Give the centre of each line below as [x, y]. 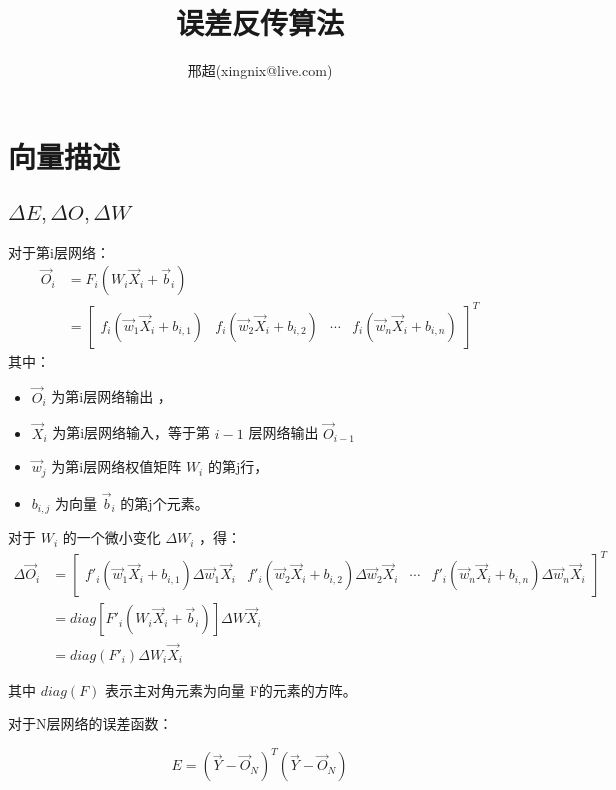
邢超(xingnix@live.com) [260, 70]
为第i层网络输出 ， [111, 396]
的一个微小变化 [111, 537]
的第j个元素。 [164, 502]
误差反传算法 [259, 22]
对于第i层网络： [59, 251]
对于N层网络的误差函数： [90, 723]
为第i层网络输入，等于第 [131, 432]
